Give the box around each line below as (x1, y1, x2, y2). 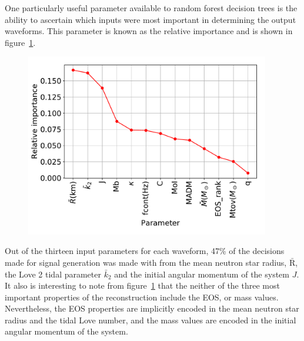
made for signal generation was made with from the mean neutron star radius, (5, 256, 287, 268)
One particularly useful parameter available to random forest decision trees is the (5, 2, 298, 14)
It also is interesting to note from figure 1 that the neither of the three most (5, 279, 280, 292)
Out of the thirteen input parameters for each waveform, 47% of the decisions (5, 245, 285, 257)
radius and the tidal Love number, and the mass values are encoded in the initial (5, 313, 296, 326)
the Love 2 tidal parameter (5, 268, 101, 280)
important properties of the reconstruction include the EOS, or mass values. (5, 290, 279, 303)
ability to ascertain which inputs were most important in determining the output (5, 13, 296, 25)
